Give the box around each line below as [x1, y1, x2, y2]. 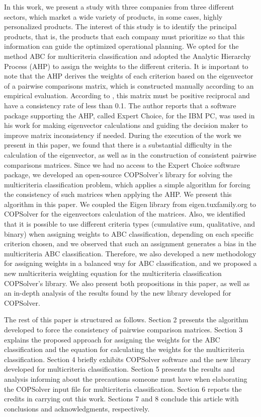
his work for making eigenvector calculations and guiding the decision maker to [4, 120, 248, 130]
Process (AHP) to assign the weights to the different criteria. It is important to [4, 60, 248, 71]
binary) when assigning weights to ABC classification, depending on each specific [4, 228, 254, 239]
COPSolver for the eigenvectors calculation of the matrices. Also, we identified [4, 208, 245, 219]
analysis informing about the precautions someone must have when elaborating [4, 373, 247, 384]
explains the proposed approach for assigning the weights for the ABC [4, 334, 220, 344]
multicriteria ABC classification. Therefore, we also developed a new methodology [4, 248, 256, 258]
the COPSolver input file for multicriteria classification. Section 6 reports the [4, 383, 242, 394]
